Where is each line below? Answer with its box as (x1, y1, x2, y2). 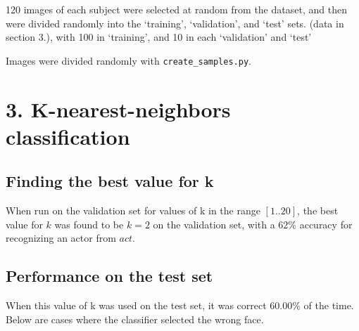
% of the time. (292, 298, 354, 313)
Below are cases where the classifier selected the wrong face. (6, 311, 264, 326)
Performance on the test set (6, 265, 213, 287)
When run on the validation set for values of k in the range (6, 203, 260, 218)
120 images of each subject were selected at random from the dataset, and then (6, 2, 347, 16)
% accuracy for (288, 216, 353, 231)
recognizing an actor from (6, 231, 116, 245)
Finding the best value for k (6, 170, 214, 192)
